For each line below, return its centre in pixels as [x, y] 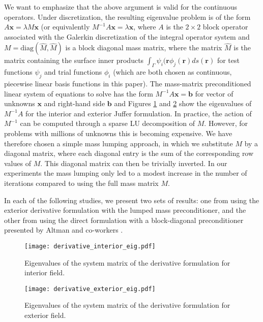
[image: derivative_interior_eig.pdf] [90, 246]
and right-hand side [75, 103]
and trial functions [73, 72]
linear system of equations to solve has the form [79, 93]
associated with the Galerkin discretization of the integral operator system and [127, 36]
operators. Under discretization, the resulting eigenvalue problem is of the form [127, 17]
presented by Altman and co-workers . [64, 230]
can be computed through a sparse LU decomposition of [108, 123]
